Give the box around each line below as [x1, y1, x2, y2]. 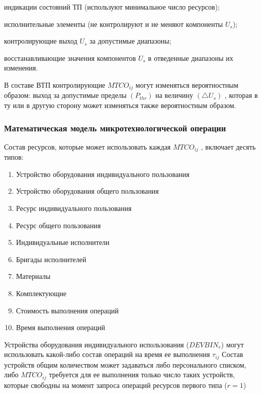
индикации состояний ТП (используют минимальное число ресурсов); [4, 2, 220, 12]
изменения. [4, 62, 38, 73]
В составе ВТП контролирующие [4, 79, 106, 90]
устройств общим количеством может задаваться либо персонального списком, [4, 359, 246, 370]
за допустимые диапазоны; [90, 35, 171, 46]
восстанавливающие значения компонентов [4, 52, 136, 63]
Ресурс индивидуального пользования [16, 203, 132, 213]
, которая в [225, 90, 258, 100]
